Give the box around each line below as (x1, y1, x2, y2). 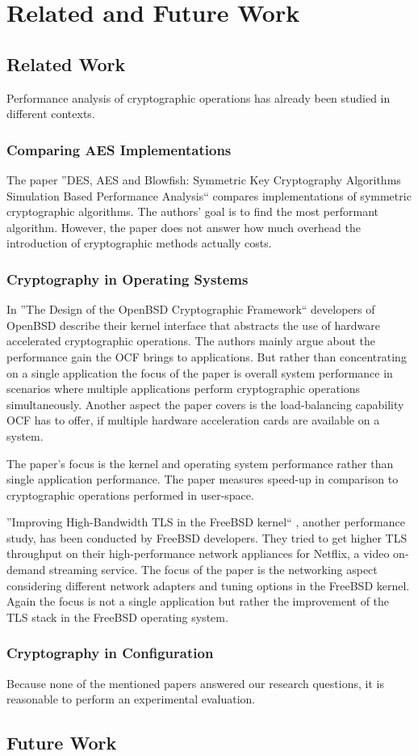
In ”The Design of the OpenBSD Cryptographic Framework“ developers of (6, 301, 375, 318)
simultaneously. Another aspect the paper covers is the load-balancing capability (6, 395, 404, 412)
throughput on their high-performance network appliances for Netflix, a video (6, 545, 390, 562)
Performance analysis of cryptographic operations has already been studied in (6, 89, 391, 106)
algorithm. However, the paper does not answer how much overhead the (6, 218, 361, 235)
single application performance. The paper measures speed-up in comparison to (6, 471, 399, 488)
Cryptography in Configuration (6, 643, 214, 663)
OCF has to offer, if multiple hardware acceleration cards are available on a (6, 412, 380, 429)
